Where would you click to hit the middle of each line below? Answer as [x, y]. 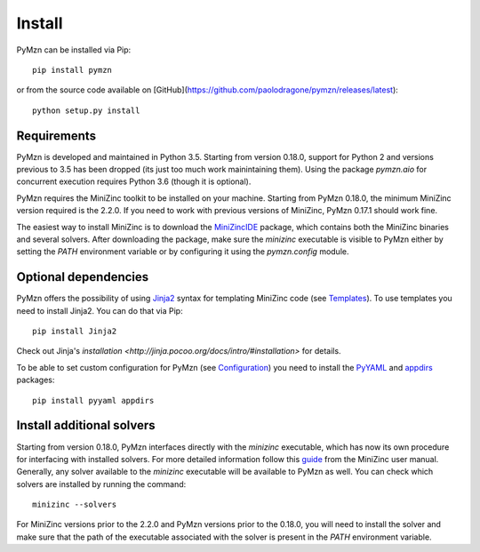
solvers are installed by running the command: [101, 484]
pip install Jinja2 [75, 332]
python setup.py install [86, 110]
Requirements [56, 136]
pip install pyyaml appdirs [93, 400]
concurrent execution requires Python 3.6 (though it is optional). [134, 181]
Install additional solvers [86, 425]
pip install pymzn [72, 70]
